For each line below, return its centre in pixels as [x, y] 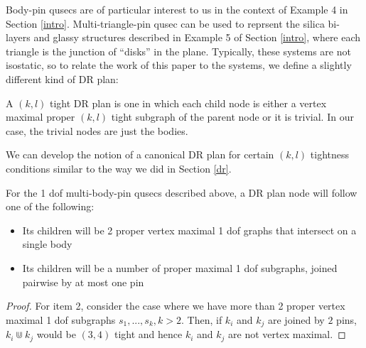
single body [47, 244]
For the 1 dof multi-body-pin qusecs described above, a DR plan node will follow [182, 192]
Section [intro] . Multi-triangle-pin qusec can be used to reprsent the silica [165, 23]
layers [18, 37]
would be [56, 334]
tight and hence [148, 334]
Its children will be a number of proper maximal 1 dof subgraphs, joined [180, 267]
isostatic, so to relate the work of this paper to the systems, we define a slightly [179, 65]
